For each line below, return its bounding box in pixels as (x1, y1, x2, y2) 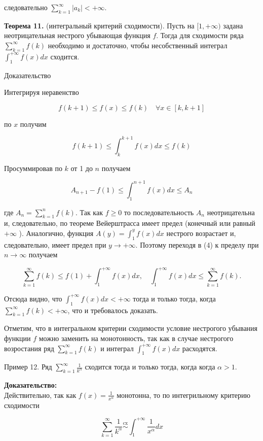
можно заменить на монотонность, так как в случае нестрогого (39, 332, 234, 343)
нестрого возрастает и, (166, 227, 236, 238)
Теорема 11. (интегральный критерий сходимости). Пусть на (4, 20, 195, 30)
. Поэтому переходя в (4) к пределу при (135, 239, 259, 250)
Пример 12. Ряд (4, 361, 52, 372)
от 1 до (70, 162, 93, 173)
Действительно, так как (4, 389, 77, 400)
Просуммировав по (4, 162, 62, 173)
